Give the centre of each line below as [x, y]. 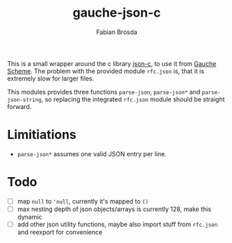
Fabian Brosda [117, 32]
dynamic [30, 217]
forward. [19, 106]
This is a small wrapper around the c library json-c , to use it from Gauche [112, 63]
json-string [24, 100]
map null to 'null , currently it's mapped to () [83, 201]
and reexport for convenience [60, 232]
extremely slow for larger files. [51, 78]
